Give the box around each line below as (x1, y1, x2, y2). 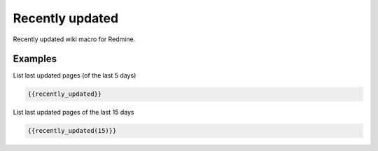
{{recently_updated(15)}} (27, 127, 117, 135)
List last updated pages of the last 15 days (13, 108, 134, 117)
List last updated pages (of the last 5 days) (13, 71, 136, 80)
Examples (13, 53, 57, 65)
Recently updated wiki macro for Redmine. (13, 35, 136, 43)
